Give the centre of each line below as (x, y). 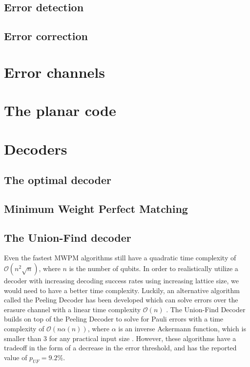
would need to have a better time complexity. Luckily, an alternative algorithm (122, 290)
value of (16, 357)
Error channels (54, 72)
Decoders (36, 149)
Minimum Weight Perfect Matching (96, 208)
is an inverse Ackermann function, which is (182, 329)
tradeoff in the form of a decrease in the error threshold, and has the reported (120, 348)
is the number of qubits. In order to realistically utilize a (154, 268)
